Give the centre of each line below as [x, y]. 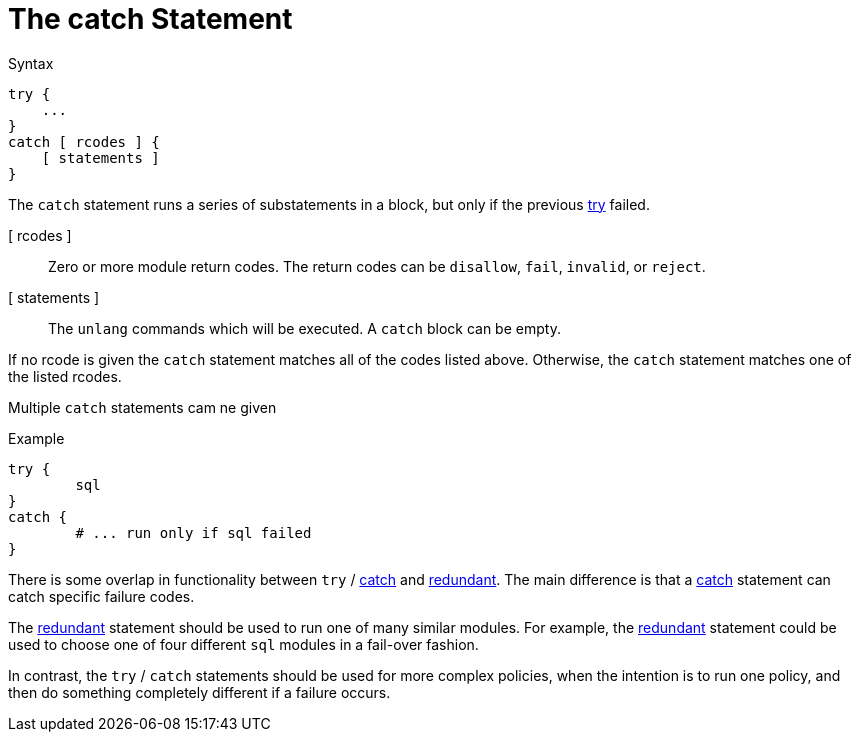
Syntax [31, 63]
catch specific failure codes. [101, 596]
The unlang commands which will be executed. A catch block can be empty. [304, 328]
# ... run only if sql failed [193, 532]
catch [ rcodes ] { [84, 141]
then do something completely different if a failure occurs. [199, 692]
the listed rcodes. [65, 376]
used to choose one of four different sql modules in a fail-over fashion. [243, 644]
